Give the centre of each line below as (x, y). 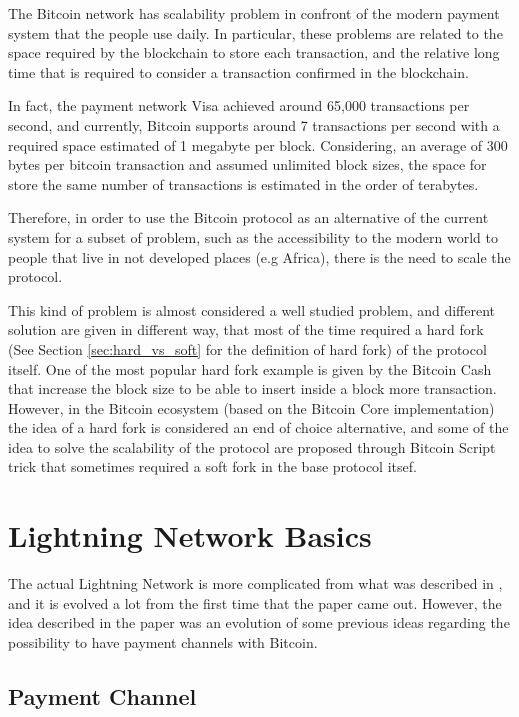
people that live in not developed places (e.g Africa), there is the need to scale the (259, 256)
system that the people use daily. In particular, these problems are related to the (255, 32)
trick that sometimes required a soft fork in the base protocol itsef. (212, 466)
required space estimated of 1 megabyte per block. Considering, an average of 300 (258, 144)
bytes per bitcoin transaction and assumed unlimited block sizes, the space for (247, 164)
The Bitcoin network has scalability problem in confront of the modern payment (254, 13)
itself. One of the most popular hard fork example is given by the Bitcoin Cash (250, 368)
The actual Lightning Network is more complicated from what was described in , (255, 583)
